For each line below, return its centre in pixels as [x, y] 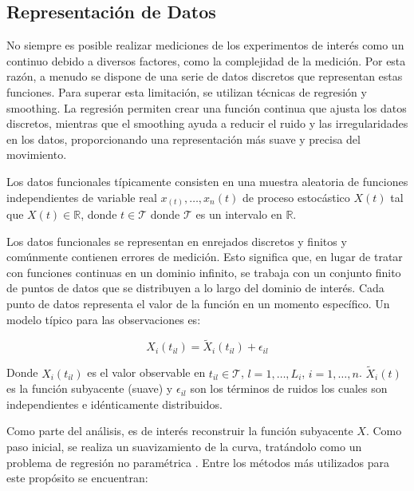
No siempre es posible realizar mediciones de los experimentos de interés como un [205, 45]
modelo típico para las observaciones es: [104, 319]
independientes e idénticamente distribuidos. [114, 404]
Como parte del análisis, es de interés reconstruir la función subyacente [180, 431]
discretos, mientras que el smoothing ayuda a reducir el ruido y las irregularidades [207, 123]
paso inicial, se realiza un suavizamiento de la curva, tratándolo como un [184, 447]
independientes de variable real [82, 197]
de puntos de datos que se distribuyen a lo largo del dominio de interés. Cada [195, 288]
